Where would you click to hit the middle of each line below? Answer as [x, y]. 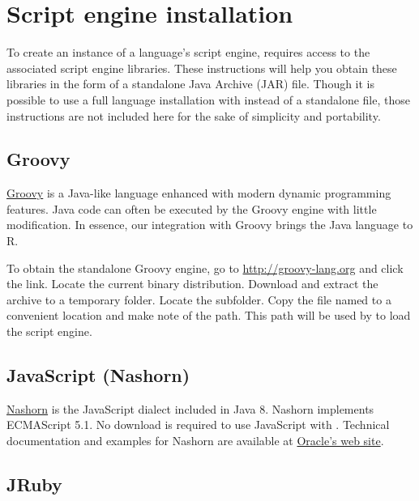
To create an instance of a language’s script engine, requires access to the [188, 52]
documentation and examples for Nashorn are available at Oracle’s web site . [195, 441]
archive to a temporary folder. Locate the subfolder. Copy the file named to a [199, 299]
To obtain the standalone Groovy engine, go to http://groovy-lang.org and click [205, 267]
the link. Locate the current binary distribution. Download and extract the [192, 284]
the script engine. [49, 331]
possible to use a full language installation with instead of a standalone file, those [208, 99]
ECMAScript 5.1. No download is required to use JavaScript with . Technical [198, 425]
